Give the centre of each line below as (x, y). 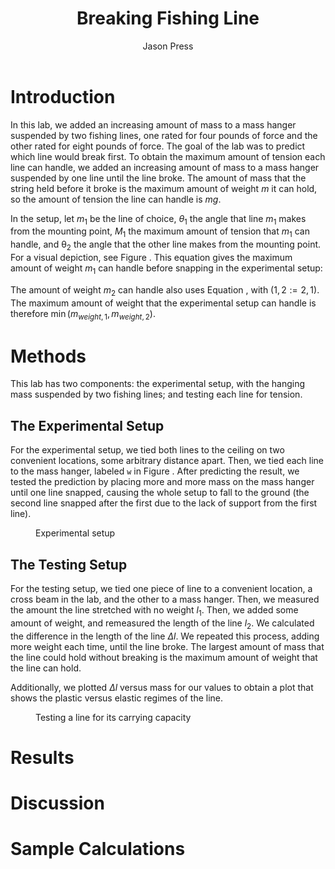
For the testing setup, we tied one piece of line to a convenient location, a (161, 589)
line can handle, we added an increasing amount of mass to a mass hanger (165, 167)
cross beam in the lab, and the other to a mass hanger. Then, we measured (165, 599)
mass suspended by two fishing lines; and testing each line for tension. (156, 394)
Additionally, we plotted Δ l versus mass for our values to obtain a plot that (162, 687)
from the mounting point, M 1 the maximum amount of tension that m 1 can (160, 232)
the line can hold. (46, 668)
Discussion (57, 803)
